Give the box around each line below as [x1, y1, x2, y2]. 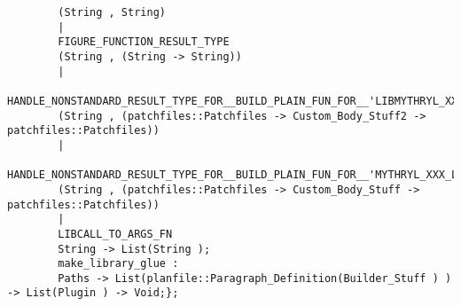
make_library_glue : [58, 257, 179, 271]
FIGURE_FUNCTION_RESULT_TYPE [58, 35, 230, 49]
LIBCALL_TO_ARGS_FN [58, 227, 173, 240]
